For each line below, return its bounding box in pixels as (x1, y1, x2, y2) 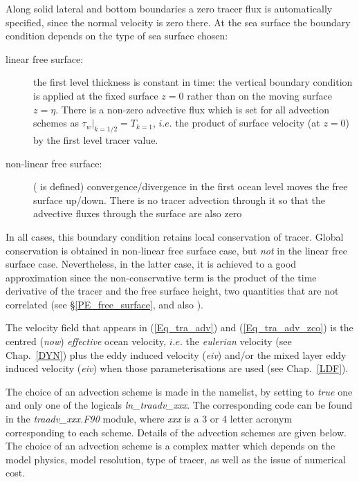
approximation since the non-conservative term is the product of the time (6, 270, 317, 284)
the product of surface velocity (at (175, 115, 320, 130)
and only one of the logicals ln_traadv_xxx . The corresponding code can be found (6, 398, 353, 412)
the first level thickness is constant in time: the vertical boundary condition (33, 75, 353, 89)
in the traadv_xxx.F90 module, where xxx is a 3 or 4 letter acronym (6, 411, 293, 426)
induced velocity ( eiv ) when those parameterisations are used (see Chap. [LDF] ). (6, 361, 349, 376)
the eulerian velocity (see (185, 334, 292, 349)
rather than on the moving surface (187, 88, 332, 102)
